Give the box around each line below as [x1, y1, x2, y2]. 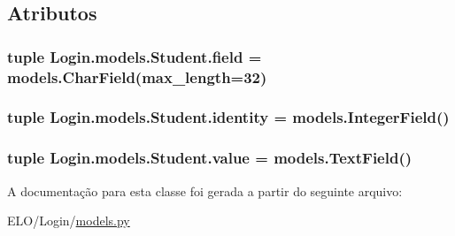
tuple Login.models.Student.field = [7, 45, 262, 67]
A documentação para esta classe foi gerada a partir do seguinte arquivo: [7, 181, 403, 200]
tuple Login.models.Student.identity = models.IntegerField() [7, 106, 450, 128]
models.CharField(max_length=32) [7, 65, 267, 88]
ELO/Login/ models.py [7, 211, 130, 230]
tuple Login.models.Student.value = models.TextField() [7, 147, 413, 169]
